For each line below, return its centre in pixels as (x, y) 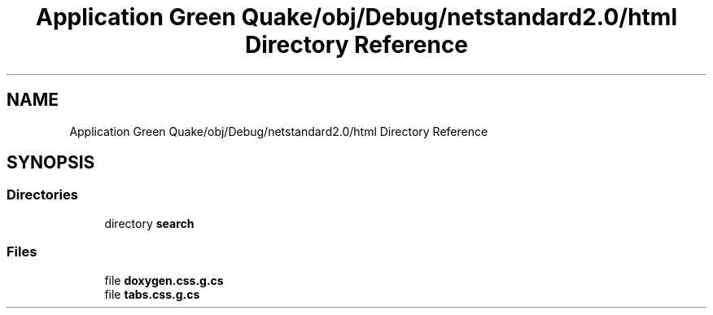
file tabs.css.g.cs (152, 294)
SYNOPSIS (51, 163)
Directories (42, 195)
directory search (149, 223)
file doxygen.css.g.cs (164, 280)
